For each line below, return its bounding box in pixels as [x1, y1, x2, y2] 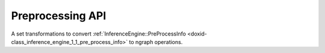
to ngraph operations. [129, 38, 183, 45]
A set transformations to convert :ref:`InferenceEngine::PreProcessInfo [11, 30, 187, 37]
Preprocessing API [11, 9, 107, 22]
